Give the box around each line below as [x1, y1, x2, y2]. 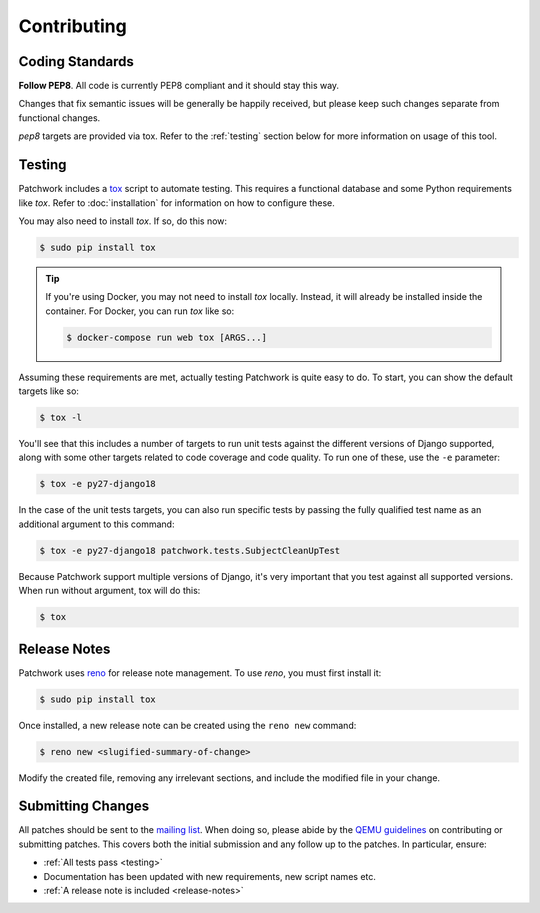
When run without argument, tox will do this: [18, 585, 201, 597]
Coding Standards [18, 53, 134, 70]
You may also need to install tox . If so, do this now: [18, 215, 228, 227]
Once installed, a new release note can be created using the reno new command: [18, 719, 357, 731]
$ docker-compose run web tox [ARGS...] [66, 331, 267, 343]
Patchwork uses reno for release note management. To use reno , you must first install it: [18, 666, 382, 679]
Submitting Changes [18, 798, 150, 815]
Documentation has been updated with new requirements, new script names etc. [43, 870, 377, 882]
